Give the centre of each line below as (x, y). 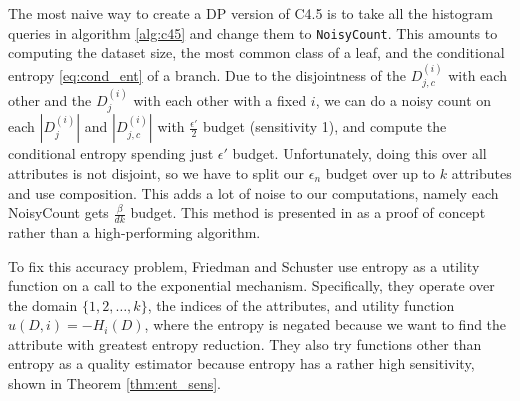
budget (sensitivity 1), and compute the (325, 126)
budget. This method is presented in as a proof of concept (308, 212)
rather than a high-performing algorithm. (134, 231)
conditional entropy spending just (111, 153)
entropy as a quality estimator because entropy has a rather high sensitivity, (241, 363)
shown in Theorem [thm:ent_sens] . (114, 383)
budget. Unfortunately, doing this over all (359, 153)
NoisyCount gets (58, 212)
